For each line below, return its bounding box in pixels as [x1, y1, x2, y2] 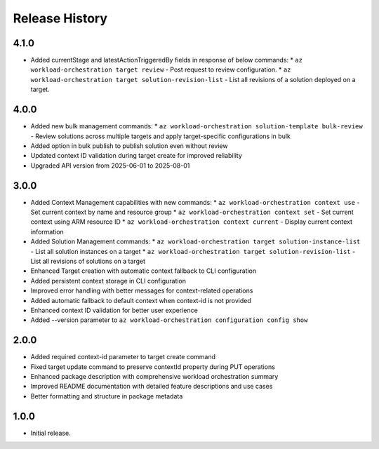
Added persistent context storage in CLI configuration [30, 276, 186, 285]
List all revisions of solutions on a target [30, 257, 145, 265]
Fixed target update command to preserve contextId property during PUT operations [30, 362, 275, 371]
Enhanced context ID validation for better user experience [30, 306, 198, 314]
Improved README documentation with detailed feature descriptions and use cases [30, 382, 273, 391]
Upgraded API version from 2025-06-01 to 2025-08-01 [30, 161, 190, 170]
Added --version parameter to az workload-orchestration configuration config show [30, 316, 308, 324]
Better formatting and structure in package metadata [30, 391, 183, 400]
